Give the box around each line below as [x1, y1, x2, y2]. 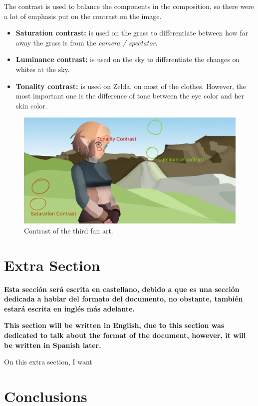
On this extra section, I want [4, 356, 92, 367]
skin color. [15, 100, 47, 110]
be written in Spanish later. [4, 339, 101, 350]
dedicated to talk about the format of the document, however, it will [4, 330, 246, 340]
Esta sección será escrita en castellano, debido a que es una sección [4, 283, 240, 294]
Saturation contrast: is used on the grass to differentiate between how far [15, 27, 249, 38]
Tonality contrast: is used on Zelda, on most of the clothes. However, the [15, 80, 246, 91]
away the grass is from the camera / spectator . [15, 37, 158, 47]
